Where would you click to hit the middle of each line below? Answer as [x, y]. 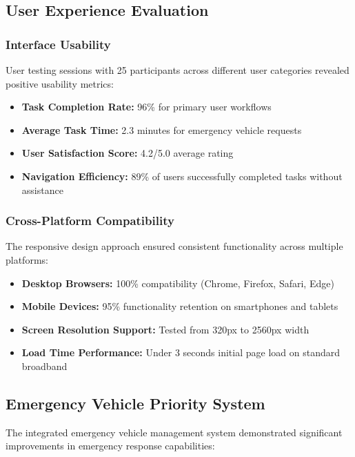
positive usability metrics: [60, 83]
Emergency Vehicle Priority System [135, 403]
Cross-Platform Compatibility [90, 221]
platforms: [27, 259]
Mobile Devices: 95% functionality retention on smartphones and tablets [180, 306]
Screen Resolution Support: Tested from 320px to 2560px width [165, 329]
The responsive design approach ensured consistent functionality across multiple [174, 246]
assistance [42, 189]
